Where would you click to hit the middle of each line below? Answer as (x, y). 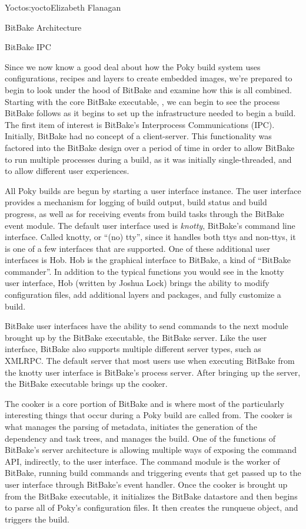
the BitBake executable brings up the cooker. (86, 384)
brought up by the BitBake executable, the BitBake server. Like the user (136, 337)
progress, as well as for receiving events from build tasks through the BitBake (144, 213)
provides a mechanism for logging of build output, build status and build (136, 202)
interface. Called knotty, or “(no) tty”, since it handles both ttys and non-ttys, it (150, 237)
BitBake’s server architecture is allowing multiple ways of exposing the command (151, 450)
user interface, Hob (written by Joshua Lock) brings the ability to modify (137, 283)
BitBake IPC (28, 47)
